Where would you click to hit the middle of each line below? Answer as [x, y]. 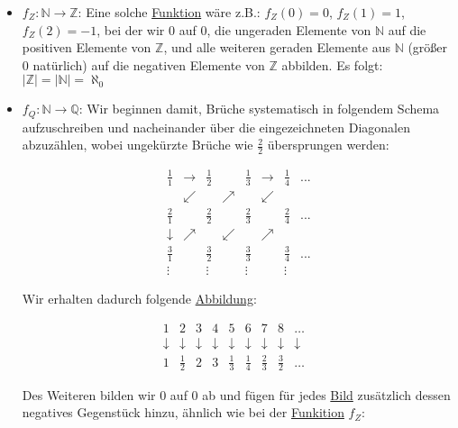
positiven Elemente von [87, 47]
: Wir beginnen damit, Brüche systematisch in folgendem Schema [259, 109]
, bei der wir [131, 29]
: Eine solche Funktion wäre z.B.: [169, 12]
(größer [428, 47]
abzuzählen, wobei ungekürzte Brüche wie [137, 145]
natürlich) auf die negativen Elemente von [149, 64]
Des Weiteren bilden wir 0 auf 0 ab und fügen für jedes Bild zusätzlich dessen [236, 394]
